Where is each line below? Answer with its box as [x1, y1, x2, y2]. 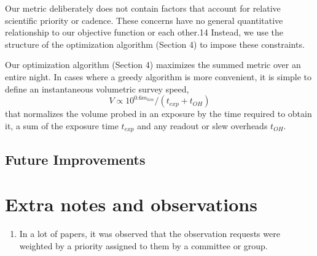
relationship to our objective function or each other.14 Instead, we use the [5, 26, 284, 39]
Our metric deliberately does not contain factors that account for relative [5, 2, 281, 14]
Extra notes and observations [5, 192, 257, 217]
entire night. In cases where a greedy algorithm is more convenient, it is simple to [5, 70, 312, 83]
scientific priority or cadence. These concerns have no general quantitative [5, 13, 283, 26]
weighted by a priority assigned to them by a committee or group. [19, 239, 268, 252]
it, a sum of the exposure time [5, 119, 119, 132]
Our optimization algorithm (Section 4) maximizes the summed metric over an [5, 58, 301, 71]
